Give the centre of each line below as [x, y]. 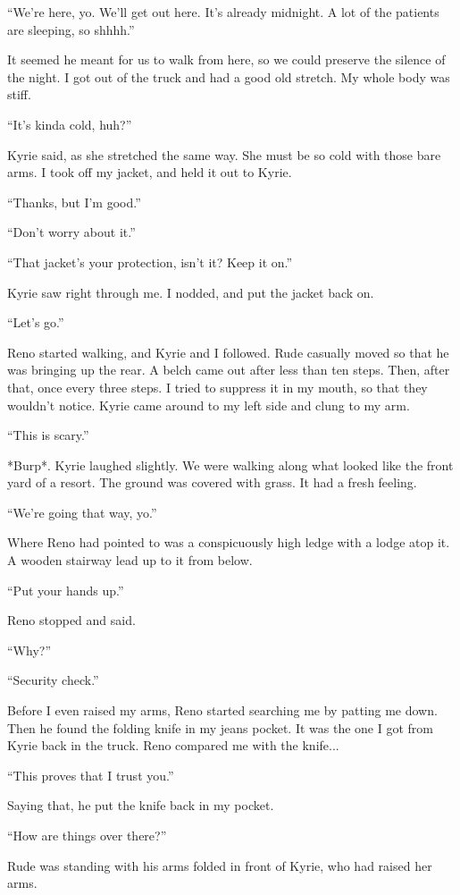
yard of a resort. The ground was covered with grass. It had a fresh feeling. [212, 482]
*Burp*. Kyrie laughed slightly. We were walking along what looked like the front [230, 464]
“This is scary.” [48, 435]
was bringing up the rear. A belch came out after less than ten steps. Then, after [229, 370]
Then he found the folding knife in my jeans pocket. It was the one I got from [220, 727]
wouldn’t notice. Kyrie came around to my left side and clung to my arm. [209, 405]
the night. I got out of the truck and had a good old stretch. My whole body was [229, 76]
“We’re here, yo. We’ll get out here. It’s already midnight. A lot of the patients [223, 12]
